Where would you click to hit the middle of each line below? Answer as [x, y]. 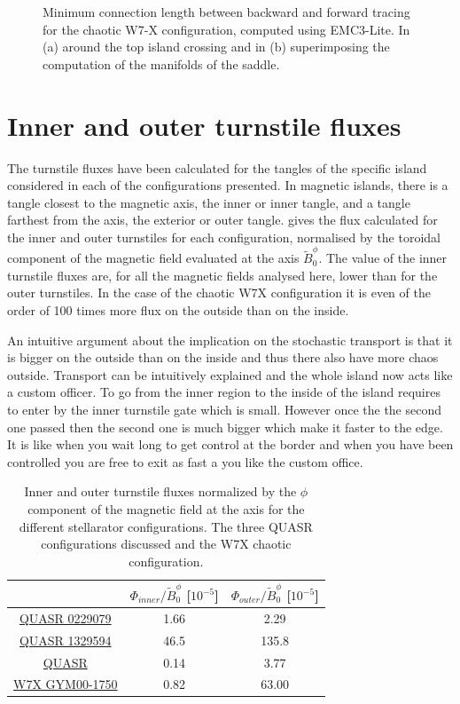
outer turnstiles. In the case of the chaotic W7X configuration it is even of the [219, 293]
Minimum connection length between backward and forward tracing [226, 12]
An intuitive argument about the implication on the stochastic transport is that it [230, 340]
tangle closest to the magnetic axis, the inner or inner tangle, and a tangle [209, 202]
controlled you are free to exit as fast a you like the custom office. [185, 461]
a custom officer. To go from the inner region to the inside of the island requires [224, 392]
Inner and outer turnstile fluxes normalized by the [160, 491]
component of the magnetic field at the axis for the [166, 508]
